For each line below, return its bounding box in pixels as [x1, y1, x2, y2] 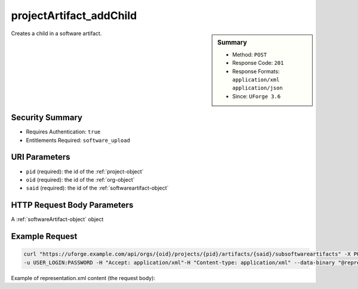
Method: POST [232, 51, 267, 58]
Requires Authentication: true [26, 128, 101, 135]
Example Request [11, 231, 78, 241]
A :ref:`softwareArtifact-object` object [11, 216, 104, 223]
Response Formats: [232, 67, 280, 74]
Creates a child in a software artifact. [11, 30, 102, 37]
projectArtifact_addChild [11, 9, 137, 22]
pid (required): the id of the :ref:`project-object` [26, 167, 144, 175]
